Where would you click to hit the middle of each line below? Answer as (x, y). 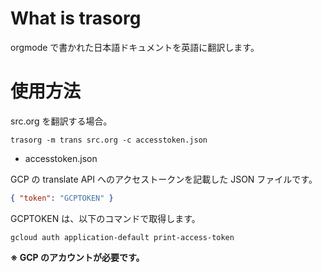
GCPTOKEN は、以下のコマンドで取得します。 (105, 218)
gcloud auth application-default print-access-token (122, 237)
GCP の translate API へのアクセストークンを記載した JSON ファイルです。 (164, 179)
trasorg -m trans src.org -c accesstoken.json (109, 140)
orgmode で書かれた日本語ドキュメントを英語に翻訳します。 (135, 47)
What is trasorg (76, 18)
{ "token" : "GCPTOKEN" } (62, 198)
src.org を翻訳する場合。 (61, 121)
